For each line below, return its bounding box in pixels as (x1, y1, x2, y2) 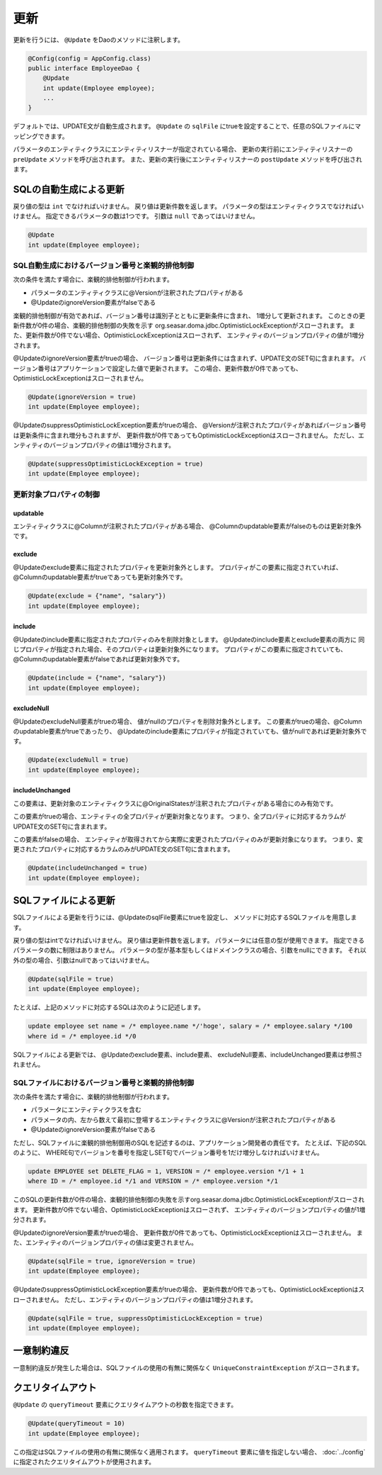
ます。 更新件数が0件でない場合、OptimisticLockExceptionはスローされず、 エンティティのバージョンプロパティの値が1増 (13, 1205, 366, 1213)
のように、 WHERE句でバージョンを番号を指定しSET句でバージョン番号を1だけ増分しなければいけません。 (13, 1148, 323, 1157)
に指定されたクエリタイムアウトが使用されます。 (13, 1457, 156, 1466)
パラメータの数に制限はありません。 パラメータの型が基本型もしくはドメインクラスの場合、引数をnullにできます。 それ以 (13, 946, 367, 955)
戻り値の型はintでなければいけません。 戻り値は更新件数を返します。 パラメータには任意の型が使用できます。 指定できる (13, 936, 365, 945)
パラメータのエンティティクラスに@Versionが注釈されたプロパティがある (30, 288, 244, 297)
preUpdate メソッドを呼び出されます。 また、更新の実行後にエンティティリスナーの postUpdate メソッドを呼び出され (13, 155, 362, 163)
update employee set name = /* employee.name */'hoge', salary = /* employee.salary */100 (28, 1022, 353, 1031)
